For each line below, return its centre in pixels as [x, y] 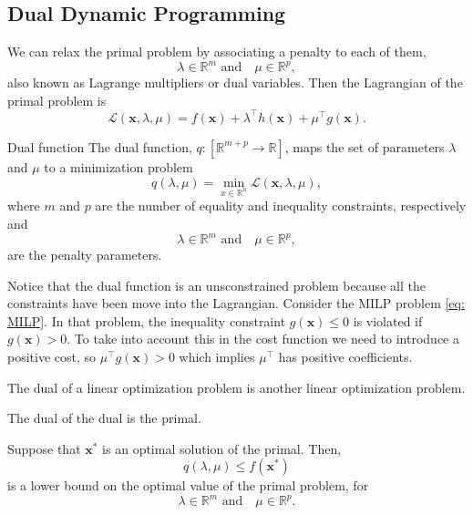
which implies [217, 357]
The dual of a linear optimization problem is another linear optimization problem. [236, 387]
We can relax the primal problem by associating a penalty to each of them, [217, 51]
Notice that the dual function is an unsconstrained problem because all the [216, 285]
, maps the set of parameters [365, 146]
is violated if [388, 320]
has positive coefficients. [345, 357]
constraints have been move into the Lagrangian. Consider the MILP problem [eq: [236, 303]
